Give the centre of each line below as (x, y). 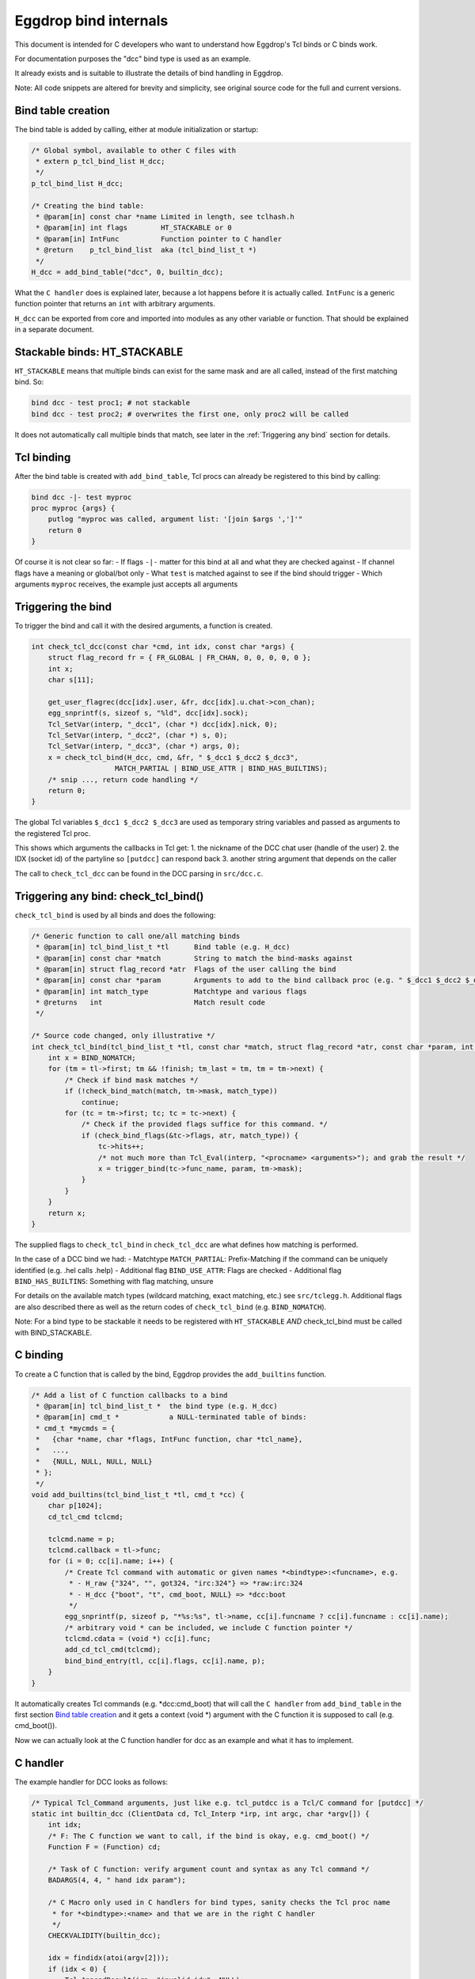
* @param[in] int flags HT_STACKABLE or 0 (134, 228)
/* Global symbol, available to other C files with (134, 150)
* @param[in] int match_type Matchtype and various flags (171, 991)
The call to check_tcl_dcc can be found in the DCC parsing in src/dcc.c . (139, 873)
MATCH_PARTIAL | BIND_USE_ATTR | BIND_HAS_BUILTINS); (222, 769)
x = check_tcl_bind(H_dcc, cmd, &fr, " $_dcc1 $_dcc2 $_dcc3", (173, 757)
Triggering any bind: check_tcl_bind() (109, 896)
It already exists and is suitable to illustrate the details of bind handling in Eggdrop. (149, 73)
